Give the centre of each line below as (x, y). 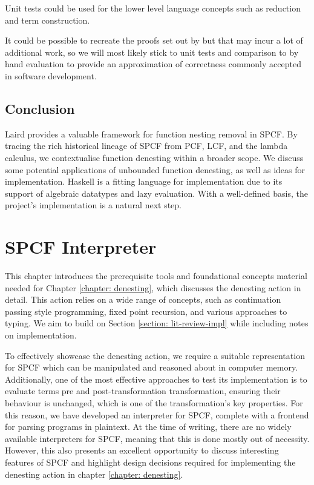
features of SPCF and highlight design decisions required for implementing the (150, 462)
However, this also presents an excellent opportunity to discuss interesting (142, 450)
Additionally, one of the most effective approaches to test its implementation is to (156, 379)
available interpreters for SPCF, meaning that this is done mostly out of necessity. (157, 438)
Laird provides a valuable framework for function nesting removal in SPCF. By (151, 134)
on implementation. (41, 335)
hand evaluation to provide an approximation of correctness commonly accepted (153, 64)
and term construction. (47, 20)
